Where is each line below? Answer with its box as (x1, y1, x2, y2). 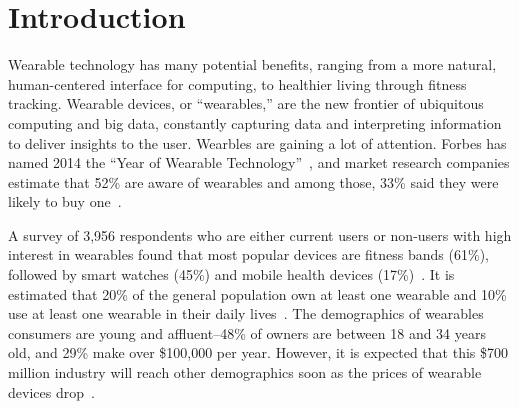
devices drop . (8, 381, 95, 402)
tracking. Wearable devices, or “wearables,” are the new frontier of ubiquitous (8, 93, 484, 114)
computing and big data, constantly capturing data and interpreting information (8, 112, 502, 133)
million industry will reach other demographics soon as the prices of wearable (8, 362, 482, 383)
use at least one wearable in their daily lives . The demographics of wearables (8, 303, 484, 324)
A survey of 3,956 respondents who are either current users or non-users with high (8, 224, 512, 245)
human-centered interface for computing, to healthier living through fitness (8, 73, 467, 94)
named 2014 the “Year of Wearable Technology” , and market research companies (8, 152, 510, 173)
